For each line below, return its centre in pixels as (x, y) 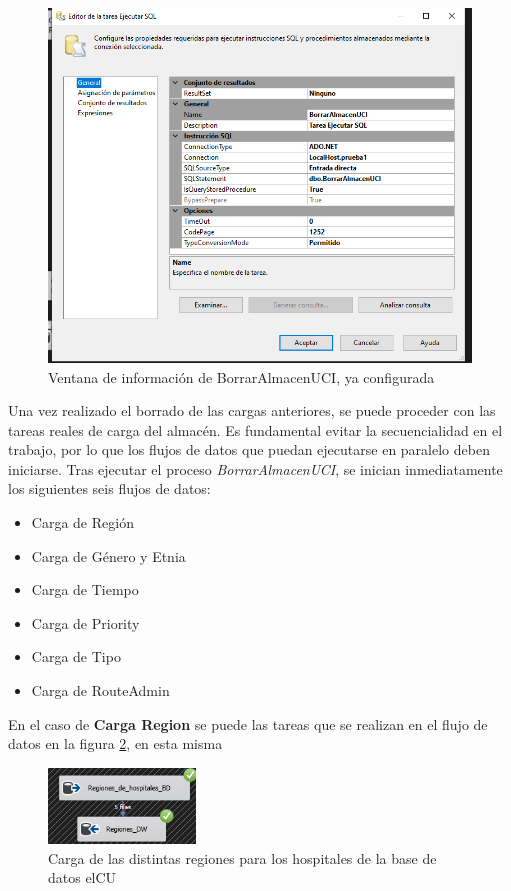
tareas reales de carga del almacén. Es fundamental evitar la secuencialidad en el (255, 429)
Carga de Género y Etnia (108, 555)
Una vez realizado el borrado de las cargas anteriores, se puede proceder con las (252, 410)
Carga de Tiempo (85, 589)
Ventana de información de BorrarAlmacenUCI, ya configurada (241, 376)
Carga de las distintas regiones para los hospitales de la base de (242, 857)
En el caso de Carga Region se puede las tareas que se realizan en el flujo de (248, 723)
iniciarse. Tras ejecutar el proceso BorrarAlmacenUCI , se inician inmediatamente (255, 468)
